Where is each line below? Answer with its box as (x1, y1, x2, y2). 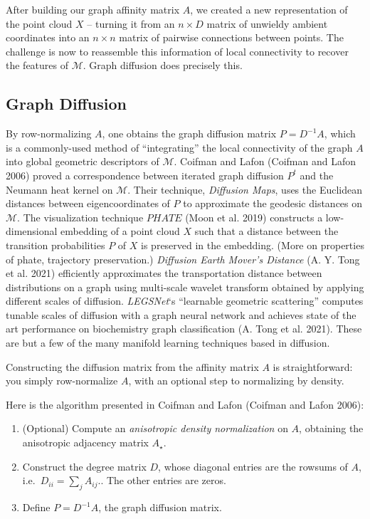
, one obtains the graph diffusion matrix (102, 126, 277, 141)
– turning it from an (87, 16, 175, 31)
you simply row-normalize (6, 373, 118, 388)
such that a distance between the (194, 224, 339, 238)
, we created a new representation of (190, 2, 348, 16)
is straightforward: (273, 359, 353, 374)
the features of (6, 58, 69, 73)
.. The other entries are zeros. (97, 473, 226, 488)
